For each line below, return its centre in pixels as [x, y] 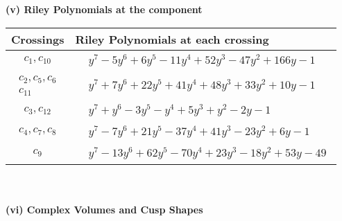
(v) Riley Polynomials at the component [104, 9]
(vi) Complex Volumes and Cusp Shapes [104, 210]
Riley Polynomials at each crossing [172, 39]
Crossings [38, 39]
